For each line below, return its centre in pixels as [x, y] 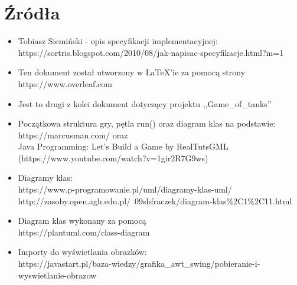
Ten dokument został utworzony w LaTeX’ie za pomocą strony [132, 72]
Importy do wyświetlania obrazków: [82, 252]
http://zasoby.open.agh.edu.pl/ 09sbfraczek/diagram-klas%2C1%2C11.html [155, 201]
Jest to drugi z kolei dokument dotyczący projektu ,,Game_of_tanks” [145, 103]
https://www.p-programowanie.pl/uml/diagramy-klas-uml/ [125, 189]
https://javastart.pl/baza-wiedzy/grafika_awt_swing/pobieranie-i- [139, 264]
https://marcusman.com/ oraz [73, 135]
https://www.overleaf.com [65, 83]
